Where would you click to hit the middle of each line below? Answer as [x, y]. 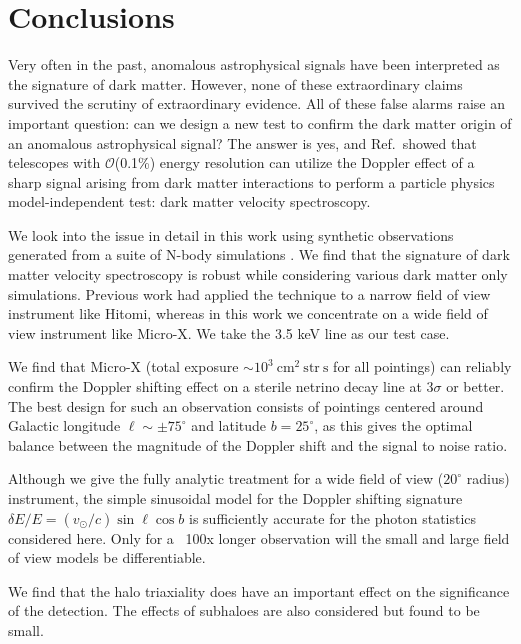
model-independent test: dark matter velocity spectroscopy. [189, 201]
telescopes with [54, 162]
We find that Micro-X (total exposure [123, 366]
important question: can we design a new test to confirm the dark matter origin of [260, 122]
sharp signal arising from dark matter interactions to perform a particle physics [251, 181]
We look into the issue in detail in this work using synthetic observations [231, 234]
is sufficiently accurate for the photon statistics [333, 517]
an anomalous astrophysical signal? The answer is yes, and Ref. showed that [242, 142]
